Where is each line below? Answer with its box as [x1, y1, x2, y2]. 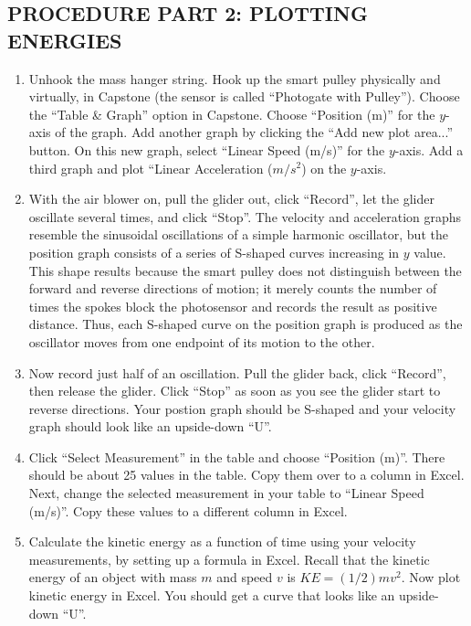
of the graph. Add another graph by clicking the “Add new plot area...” [55, 122, 454, 142]
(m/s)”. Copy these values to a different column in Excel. [28, 501, 348, 520]
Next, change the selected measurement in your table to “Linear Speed [28, 483, 424, 503]
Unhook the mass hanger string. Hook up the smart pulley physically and [28, 69, 441, 88]
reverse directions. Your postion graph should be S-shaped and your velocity [28, 398, 456, 418]
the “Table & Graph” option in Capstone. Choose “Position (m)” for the [28, 104, 435, 123]
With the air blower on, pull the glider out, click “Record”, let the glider [28, 189, 434, 208]
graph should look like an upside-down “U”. [28, 417, 272, 436]
